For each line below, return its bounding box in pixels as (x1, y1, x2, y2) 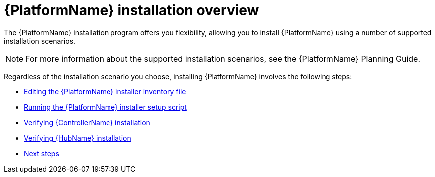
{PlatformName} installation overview (4, 2, 259, 19)
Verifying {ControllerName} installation (24, 118, 150, 127)
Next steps (24, 149, 59, 158)
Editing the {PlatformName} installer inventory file (24, 87, 186, 96)
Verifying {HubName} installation (24, 133, 131, 142)
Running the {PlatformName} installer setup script (24, 102, 187, 111)
